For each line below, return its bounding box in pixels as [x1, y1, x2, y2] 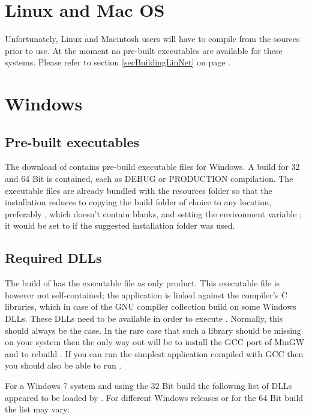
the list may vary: [5, 403, 70, 415]
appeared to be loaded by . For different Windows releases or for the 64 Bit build [5, 391, 304, 403]
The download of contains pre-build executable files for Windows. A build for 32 [5, 160, 300, 173]
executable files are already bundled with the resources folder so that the [5, 184, 272, 196]
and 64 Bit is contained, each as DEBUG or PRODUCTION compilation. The [5, 172, 293, 185]
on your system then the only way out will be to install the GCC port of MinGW [5, 336, 305, 348]
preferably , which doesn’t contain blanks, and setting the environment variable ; [5, 207, 302, 220]
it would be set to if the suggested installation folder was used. [5, 219, 235, 232]
